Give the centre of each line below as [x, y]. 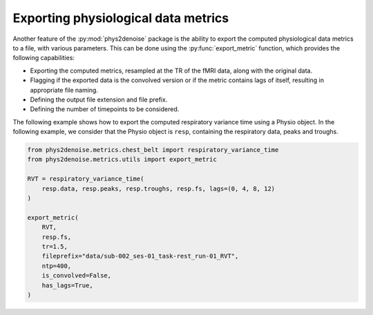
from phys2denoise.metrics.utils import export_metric [122, 160]
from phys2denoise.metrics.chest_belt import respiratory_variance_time [153, 150]
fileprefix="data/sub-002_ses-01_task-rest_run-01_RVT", [140, 256]
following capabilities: [44, 58]
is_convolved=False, [77, 276]
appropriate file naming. [64, 90]
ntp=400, [57, 266]
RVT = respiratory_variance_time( [86, 179]
